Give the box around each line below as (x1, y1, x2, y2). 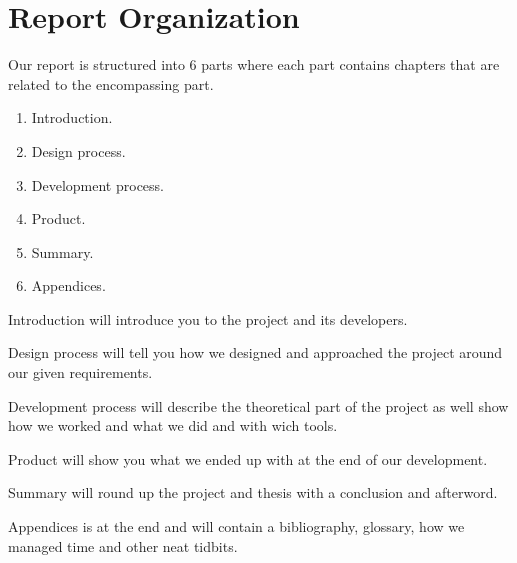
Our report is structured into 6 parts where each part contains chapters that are (8, 54, 500, 75)
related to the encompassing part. (8, 73, 214, 94)
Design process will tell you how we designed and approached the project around (8, 342, 503, 363)
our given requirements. (8, 362, 153, 383)
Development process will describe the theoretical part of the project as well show (8, 395, 509, 416)
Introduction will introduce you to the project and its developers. (8, 308, 408, 329)
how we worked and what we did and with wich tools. (8, 415, 338, 436)
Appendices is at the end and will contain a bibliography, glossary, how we (8, 516, 465, 537)
